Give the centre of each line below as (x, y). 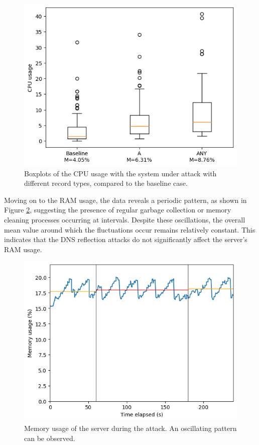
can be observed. (50, 438)
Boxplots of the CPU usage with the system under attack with (120, 173)
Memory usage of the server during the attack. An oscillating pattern (131, 428)
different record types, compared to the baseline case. (106, 183)
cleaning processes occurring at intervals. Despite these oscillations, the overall (125, 220)
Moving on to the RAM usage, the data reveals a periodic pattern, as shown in (125, 200)
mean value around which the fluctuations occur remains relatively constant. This (130, 229)
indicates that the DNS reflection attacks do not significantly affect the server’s (126, 239)
